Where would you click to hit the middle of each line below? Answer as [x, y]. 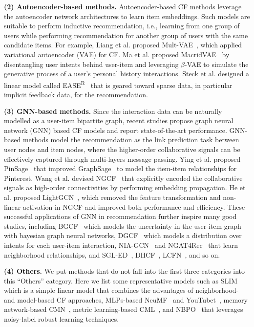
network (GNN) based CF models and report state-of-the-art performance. [116, 130]
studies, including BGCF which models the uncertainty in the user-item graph [123, 226]
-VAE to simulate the [217, 64]
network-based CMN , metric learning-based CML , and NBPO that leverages [124, 309]
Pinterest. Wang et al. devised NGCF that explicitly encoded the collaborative [123, 178]
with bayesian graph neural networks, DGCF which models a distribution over [123, 235]
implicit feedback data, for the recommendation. [76, 94]
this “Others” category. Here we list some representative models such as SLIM [121, 280]
